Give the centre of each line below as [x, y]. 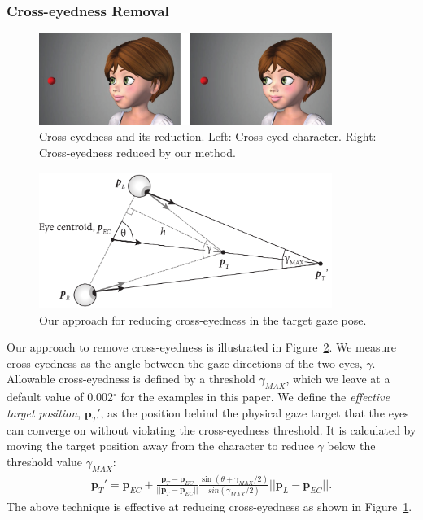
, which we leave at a [338, 379]
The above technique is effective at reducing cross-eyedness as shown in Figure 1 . [209, 507]
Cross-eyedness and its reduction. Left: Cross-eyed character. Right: [208, 136]
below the [351, 446]
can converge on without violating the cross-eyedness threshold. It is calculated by [211, 429]
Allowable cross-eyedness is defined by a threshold [131, 379]
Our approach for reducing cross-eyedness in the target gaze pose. [203, 319]
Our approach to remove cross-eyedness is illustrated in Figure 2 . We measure [201, 347]
